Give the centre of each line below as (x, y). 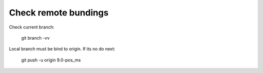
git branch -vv (35, 38)
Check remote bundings (59, 13)
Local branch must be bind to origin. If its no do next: (62, 49)
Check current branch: (32, 27)
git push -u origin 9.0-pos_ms (51, 60)
